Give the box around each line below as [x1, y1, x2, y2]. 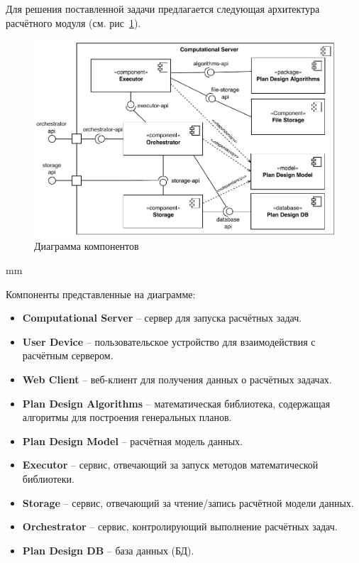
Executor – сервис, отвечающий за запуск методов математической [22, 457, 319, 472]
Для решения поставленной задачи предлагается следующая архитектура [6, 1, 320, 16]
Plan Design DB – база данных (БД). [22, 542, 194, 557]
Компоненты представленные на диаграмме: [6, 286, 196, 301]
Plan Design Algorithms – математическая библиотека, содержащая [22, 395, 331, 410]
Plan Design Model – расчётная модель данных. [22, 433, 243, 448]
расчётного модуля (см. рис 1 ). [6, 15, 141, 30]
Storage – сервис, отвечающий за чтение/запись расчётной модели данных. [22, 495, 354, 510]
